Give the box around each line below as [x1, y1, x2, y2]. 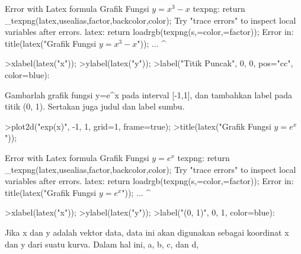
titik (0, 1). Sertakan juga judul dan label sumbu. [5, 100, 185, 112]
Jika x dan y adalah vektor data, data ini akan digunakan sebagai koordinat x [5, 226, 289, 238]
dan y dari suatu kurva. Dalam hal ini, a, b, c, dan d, [5, 237, 199, 250]
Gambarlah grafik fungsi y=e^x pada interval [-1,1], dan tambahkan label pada [5, 88, 292, 101]
